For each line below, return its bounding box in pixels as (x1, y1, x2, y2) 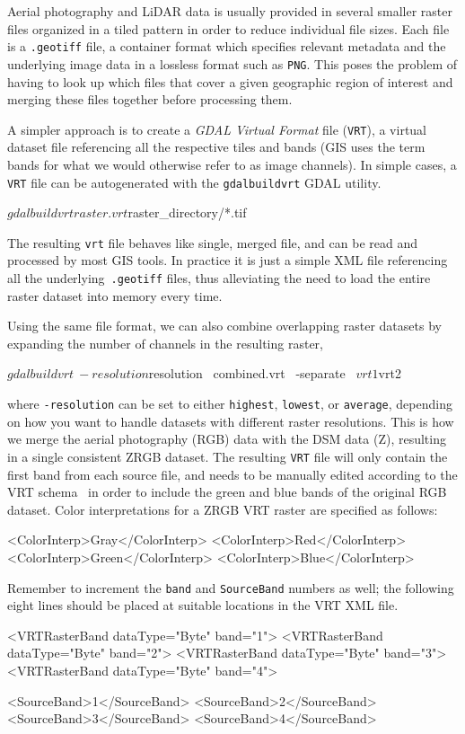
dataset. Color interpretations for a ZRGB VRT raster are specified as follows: (7, 500, 438, 518)
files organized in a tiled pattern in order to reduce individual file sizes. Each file (7, 19, 450, 38)
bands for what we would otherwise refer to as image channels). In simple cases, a (7, 155, 457, 173)
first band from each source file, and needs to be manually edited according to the (7, 464, 458, 483)
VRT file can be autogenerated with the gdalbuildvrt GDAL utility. (7, 172, 382, 191)
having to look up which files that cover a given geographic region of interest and (7, 72, 453, 91)
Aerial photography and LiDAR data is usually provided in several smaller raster (7, 2, 452, 20)
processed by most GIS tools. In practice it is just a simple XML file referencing (7, 251, 448, 270)
